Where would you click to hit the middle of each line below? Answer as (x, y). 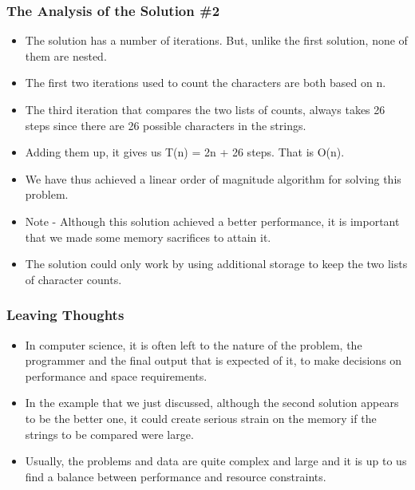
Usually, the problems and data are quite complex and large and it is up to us (216, 461)
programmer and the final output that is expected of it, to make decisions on (213, 360)
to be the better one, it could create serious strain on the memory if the (201, 418)
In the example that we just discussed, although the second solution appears (212, 403)
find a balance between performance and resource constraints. (176, 476)
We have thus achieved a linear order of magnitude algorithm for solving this (213, 178)
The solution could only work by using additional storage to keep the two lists (216, 264)
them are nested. (66, 55)
